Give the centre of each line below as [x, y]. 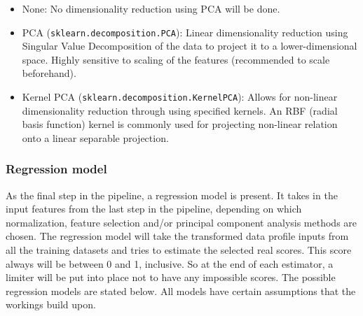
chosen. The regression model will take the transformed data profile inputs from [177, 236]
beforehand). [49, 73]
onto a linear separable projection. [95, 137]
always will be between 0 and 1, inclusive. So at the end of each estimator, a [170, 263]
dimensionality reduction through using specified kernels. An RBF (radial [180, 110]
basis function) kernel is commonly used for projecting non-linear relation [180, 124]
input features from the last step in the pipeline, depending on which [154, 209]
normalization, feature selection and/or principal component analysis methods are [181, 222]
